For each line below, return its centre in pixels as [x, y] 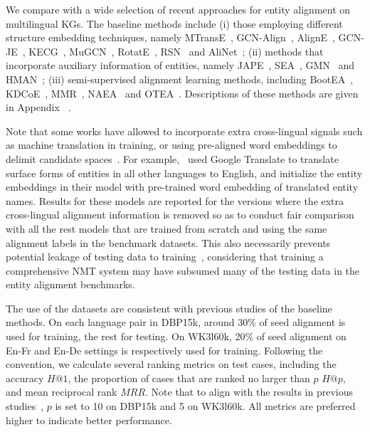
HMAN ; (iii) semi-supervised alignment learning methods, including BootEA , [180, 79]
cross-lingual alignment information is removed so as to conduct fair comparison [180, 215]
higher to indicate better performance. [89, 420]
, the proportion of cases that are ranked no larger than [189, 378]
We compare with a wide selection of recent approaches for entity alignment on [178, 9]
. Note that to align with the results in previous [249, 392]
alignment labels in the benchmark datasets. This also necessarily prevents [168, 242]
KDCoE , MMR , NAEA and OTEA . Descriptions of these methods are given [182, 93]
